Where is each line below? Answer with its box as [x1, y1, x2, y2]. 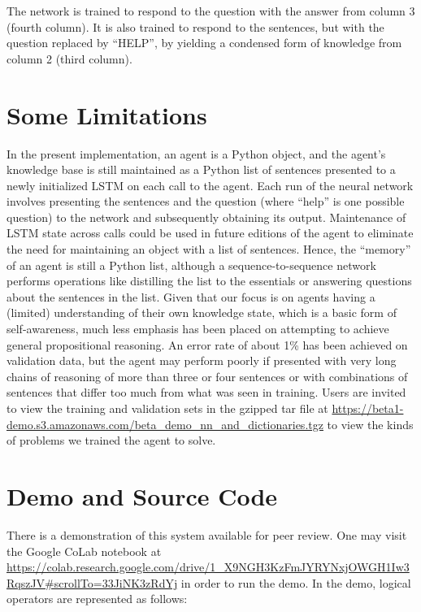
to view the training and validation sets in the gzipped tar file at [7, 400, 328, 416]
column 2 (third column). [7, 50, 132, 67]
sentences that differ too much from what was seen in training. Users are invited [7, 384, 406, 401]
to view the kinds [327, 415, 414, 432]
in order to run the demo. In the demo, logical [180, 574, 411, 591]
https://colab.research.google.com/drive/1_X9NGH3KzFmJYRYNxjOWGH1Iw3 [7, 558, 410, 575]
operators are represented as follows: [7, 590, 188, 607]
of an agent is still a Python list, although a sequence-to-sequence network [7, 256, 376, 273]
